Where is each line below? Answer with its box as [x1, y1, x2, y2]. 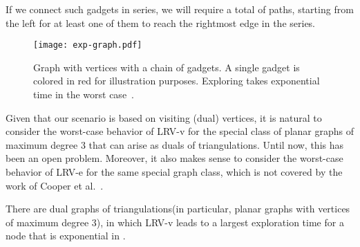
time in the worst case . [33, 87, 135, 102]
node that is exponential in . [6, 228, 126, 243]
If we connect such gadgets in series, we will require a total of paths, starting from [6, 2, 354, 16]
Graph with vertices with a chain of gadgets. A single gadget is [33, 60, 300, 74]
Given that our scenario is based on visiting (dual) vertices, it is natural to [6, 110, 322, 125]
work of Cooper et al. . [6, 178, 104, 192]
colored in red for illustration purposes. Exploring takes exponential [33, 73, 320, 88]
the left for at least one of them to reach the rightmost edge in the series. [6, 15, 316, 30]
